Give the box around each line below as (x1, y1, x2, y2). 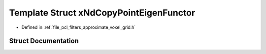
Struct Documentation (9, 37, 79, 45)
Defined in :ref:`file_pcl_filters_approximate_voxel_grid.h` (21, 24, 136, 30)
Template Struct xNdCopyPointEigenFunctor (9, 7, 196, 18)
